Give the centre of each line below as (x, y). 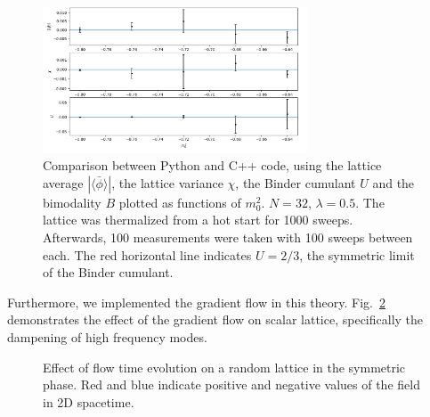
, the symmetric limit (357, 254)
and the (393, 182)
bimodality (72, 202)
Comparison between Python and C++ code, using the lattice (212, 165)
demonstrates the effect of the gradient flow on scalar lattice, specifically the (215, 319)
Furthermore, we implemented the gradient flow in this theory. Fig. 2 (196, 302)
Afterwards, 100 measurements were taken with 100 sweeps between (228, 237)
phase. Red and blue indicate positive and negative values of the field (231, 384)
